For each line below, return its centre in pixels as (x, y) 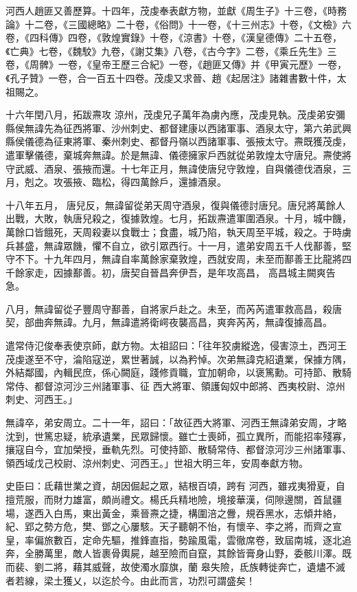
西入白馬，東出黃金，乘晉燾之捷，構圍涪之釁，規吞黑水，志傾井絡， (188, 513)
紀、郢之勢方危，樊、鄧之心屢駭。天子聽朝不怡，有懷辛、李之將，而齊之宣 (174, 526)
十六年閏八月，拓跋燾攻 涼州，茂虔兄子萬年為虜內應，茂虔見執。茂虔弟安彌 (175, 114)
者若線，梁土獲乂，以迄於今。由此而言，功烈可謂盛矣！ (130, 580)
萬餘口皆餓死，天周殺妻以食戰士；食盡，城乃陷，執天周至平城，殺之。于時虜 (178, 231)
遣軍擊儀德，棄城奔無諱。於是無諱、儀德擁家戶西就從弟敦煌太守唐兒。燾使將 (178, 154)
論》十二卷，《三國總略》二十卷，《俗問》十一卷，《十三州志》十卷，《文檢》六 (178, 24)
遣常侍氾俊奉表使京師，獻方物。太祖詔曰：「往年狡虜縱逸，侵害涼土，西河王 (176, 346)
